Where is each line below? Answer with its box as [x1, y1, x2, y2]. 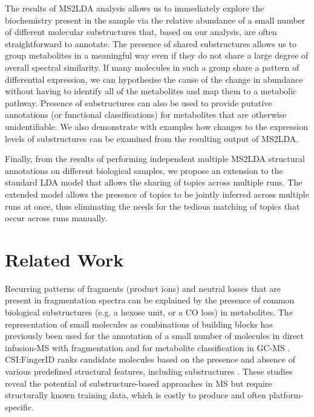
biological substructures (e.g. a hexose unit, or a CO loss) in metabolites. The [5, 306, 293, 318]
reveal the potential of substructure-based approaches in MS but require [5, 377, 272, 389]
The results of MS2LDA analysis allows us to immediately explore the [5, 2, 264, 14]
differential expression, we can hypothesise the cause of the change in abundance [5, 73, 303, 85]
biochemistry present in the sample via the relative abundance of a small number [5, 13, 306, 26]
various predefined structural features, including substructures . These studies [5, 364, 293, 377]
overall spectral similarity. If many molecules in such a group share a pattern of [5, 60, 299, 73]
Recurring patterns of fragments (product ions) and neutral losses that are [5, 282, 281, 294]
